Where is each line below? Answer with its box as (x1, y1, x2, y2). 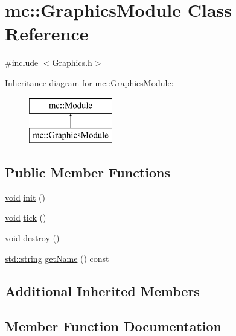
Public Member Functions (5, 163, 170, 182)
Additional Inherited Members (5, 281, 200, 300)
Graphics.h (52, 56, 92, 69)
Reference (5, 21, 89, 46)
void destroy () (5, 232, 60, 244)
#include (5, 56, 39, 69)
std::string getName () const (5, 252, 109, 264)
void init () (5, 191, 45, 203)
